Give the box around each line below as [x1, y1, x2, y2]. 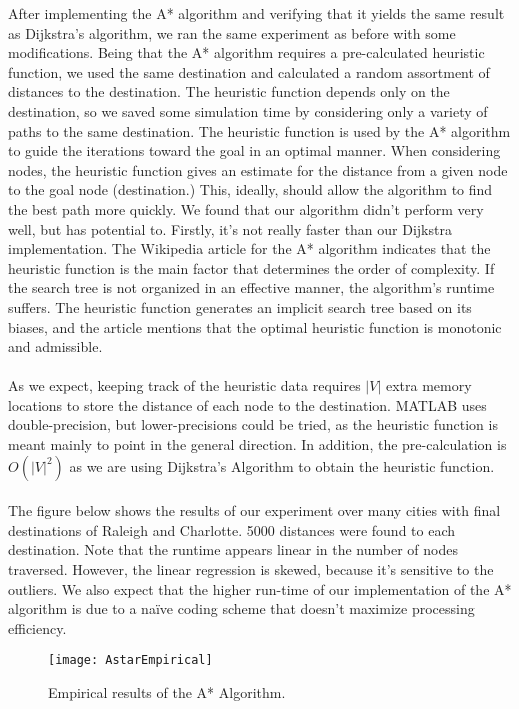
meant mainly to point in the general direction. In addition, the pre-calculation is [8, 434, 507, 455]
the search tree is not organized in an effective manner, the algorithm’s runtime [8, 277, 495, 298]
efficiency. [8, 617, 67, 638]
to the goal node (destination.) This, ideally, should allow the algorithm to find [8, 179, 493, 200]
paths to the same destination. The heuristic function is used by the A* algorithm [8, 120, 511, 141]
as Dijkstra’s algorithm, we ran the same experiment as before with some [8, 22, 456, 43]
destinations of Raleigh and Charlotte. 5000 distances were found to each [8, 519, 456, 540]
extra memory [385, 375, 472, 396]
